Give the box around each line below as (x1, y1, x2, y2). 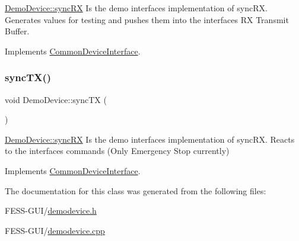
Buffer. (5, 25, 30, 37)
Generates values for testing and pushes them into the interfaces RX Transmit (5, 13, 289, 25)
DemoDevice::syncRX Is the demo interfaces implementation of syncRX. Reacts (5, 133, 295, 145)
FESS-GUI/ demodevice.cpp (5, 224, 105, 236)
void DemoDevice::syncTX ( (5, 93, 107, 105)
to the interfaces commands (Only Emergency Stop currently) (5, 144, 230, 157)
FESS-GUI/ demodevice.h (5, 204, 97, 217)
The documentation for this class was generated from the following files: (5, 184, 266, 197)
